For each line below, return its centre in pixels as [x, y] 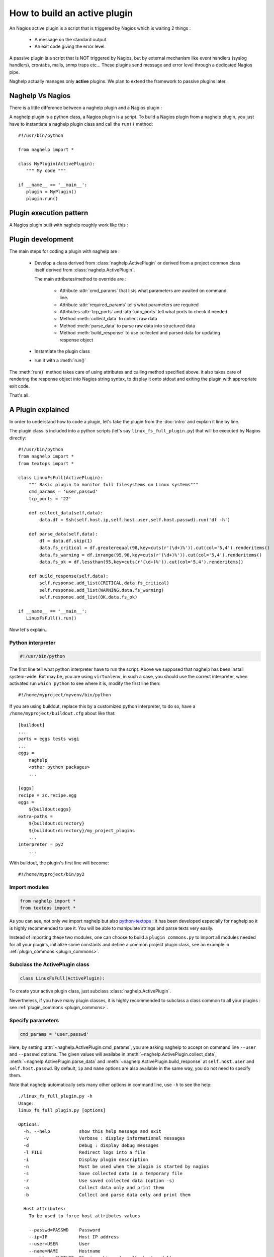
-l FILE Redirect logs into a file [84, 1152]
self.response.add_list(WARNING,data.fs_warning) [102, 590]
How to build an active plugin [71, 13]
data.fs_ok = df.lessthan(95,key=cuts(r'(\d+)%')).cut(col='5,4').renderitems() [142, 562]
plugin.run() [42, 199]
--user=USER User [59, 1244]
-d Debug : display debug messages [91, 1145]
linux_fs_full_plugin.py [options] [62, 1110]
